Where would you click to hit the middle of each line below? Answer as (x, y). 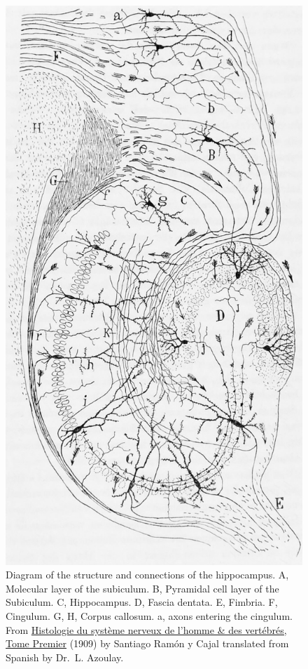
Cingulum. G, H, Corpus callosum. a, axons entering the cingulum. (149, 616)
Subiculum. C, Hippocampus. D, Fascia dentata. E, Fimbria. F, (142, 602)
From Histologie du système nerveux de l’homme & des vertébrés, (146, 629)
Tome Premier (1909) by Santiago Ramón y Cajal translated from (147, 643)
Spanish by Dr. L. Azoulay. (65, 657)
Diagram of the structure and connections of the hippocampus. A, (147, 575)
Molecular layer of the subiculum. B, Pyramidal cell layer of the (142, 588)
